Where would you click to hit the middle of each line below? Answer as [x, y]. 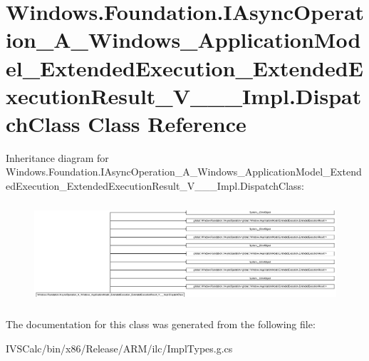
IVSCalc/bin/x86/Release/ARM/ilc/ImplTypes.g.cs [119, 348]
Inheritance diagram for [57, 157]
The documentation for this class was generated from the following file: [161, 324]
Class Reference [167, 123]
